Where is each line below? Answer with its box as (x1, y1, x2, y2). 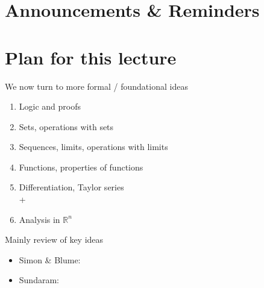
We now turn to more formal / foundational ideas (5, 80, 188, 92)
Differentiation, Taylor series (19, 181, 124, 193)
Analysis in (19, 213, 60, 225)
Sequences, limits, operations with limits (19, 140, 168, 153)
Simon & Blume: (19, 253, 81, 266)
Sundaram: (19, 274, 59, 286)
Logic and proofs (19, 100, 81, 113)
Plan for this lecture (5, 45, 177, 69)
